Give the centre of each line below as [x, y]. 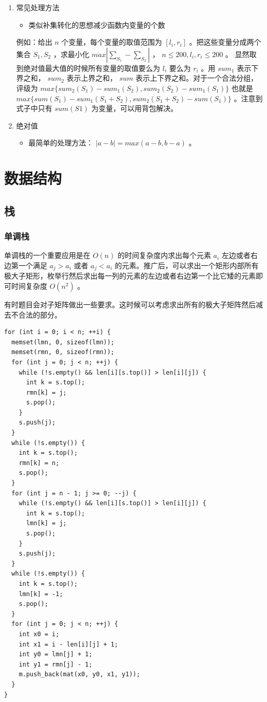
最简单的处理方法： [61, 143]
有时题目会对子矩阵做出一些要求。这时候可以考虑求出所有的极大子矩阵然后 [130, 304]
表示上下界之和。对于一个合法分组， [196, 78]
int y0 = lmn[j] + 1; [55, 654]
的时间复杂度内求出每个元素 [164, 255]
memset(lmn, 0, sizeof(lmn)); [63, 342]
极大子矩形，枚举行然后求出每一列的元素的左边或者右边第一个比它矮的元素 [130, 276]
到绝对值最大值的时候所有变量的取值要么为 [88, 68]
